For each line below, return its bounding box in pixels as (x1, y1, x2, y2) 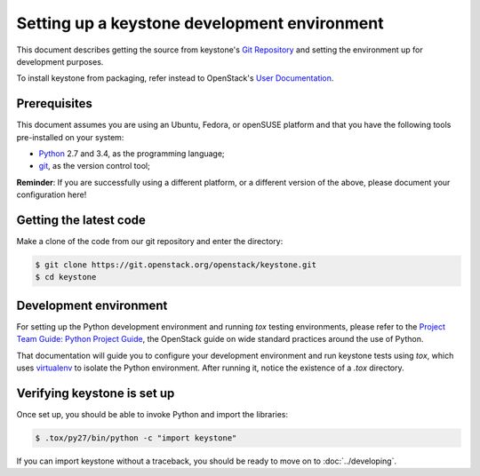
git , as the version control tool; (38, 161, 150, 171)
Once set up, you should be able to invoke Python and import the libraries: (16, 409, 289, 420)
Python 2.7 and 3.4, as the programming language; (38, 148, 226, 159)
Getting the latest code (16, 213, 147, 227)
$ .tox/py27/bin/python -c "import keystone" (35, 433, 237, 443)
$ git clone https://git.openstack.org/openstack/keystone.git (35, 260, 317, 270)
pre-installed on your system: (16, 131, 124, 142)
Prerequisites (16, 96, 92, 111)
